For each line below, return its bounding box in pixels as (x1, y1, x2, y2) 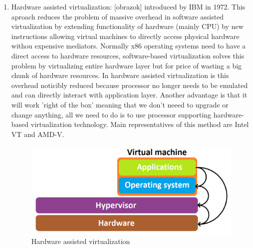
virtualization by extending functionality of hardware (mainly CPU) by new (11, 21, 244, 31)
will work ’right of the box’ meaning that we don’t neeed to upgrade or (11, 99, 229, 109)
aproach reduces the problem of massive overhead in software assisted (11, 11, 224, 21)
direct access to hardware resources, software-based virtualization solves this (11, 50, 245, 60)
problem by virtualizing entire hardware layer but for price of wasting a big (11, 60, 242, 70)
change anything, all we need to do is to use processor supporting (11, 109, 212, 119)
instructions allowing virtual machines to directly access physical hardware (11, 30, 240, 41)
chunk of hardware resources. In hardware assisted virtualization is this (11, 70, 229, 80)
